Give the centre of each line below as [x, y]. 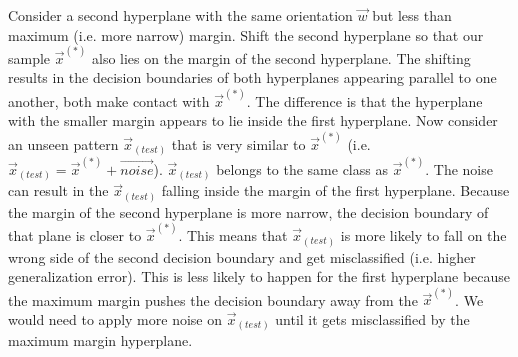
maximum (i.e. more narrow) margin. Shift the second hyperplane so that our [246, 34]
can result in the [58, 190]
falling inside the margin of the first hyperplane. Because [335, 190]
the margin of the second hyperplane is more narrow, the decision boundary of [248, 211]
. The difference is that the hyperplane [364, 100]
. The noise [459, 168]
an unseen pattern [63, 143]
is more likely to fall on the [423, 234]
